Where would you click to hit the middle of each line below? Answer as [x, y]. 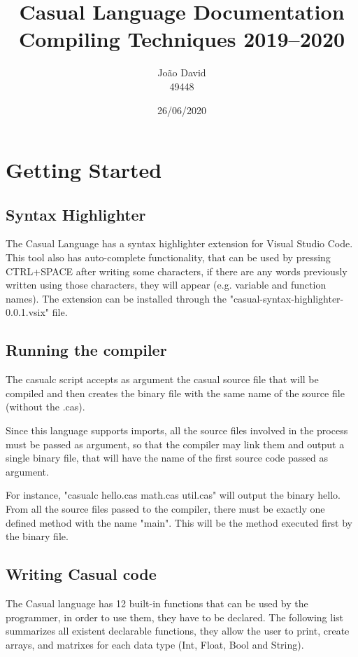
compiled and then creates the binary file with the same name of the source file [175, 393]
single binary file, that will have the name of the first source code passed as [167, 458]
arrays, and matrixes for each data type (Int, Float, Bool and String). [155, 644]
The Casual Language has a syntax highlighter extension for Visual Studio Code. [179, 243]
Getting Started [84, 170]
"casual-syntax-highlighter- [287, 298]
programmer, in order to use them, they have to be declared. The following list [174, 617]
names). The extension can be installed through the [116, 298]
